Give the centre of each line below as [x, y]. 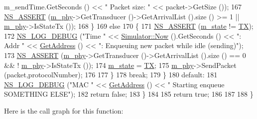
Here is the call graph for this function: [64, 110]
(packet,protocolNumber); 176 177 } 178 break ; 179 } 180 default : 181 [111, 75]
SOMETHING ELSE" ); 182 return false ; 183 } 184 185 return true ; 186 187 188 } [129, 94]
